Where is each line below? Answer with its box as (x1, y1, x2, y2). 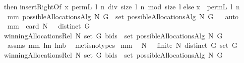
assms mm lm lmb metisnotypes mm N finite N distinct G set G (7, 40, 238, 50)
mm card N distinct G (7, 21, 90, 31)
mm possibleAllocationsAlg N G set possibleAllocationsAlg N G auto (7, 11, 239, 21)
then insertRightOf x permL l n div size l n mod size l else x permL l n (4, 1, 240, 11)
